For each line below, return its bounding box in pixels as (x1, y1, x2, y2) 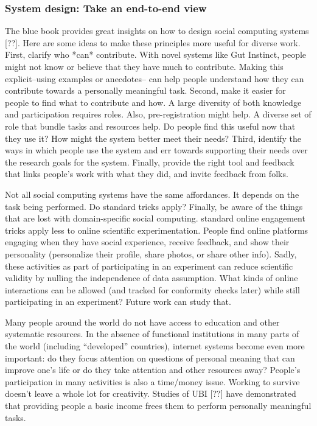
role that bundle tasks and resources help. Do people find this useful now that (5, 119, 296, 132)
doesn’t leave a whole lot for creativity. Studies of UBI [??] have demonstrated (5, 387, 296, 400)
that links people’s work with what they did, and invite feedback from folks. (5, 167, 288, 180)
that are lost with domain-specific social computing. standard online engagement (5, 212, 305, 225)
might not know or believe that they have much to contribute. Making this (5, 60, 284, 72)
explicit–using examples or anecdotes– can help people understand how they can (5, 72, 304, 85)
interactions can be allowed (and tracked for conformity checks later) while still (5, 283, 300, 296)
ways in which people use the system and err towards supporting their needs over (5, 144, 308, 156)
